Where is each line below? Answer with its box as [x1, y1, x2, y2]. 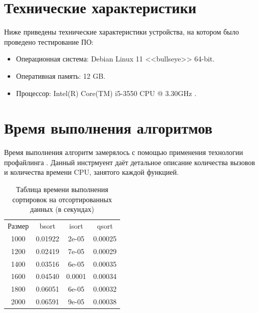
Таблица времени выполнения [16, 184, 108, 194]
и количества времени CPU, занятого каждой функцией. [4, 167, 179, 177]
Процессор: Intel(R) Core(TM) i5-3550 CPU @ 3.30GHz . [16, 87, 196, 98]
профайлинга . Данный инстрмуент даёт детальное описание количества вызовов [4, 156, 255, 167]
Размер [8, 221, 29, 231]
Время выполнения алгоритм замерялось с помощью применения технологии [4, 147, 243, 158]
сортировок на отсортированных [12, 194, 112, 204]
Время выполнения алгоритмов [4, 117, 213, 138]
